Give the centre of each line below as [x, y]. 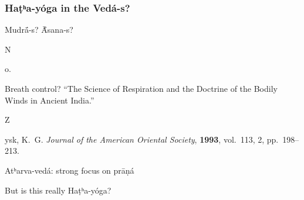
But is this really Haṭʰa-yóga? [58, 190]
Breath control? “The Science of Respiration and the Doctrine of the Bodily [141, 88]
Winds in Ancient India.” [50, 100]
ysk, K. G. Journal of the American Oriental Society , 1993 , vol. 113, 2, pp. [142, 139]
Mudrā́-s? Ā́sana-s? [39, 30]
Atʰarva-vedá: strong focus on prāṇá [70, 170]
